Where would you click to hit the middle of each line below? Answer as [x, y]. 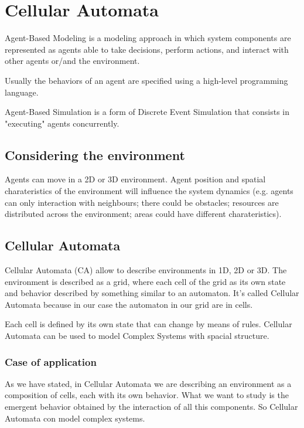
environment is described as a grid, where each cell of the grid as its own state [145, 281]
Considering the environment [95, 154]
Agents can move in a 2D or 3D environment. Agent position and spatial [135, 179]
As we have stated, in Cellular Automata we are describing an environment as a [148, 383]
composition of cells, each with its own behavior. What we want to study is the [147, 395]
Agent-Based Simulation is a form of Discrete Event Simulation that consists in [147, 112]
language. [22, 92]
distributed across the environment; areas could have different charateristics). [143, 214]
